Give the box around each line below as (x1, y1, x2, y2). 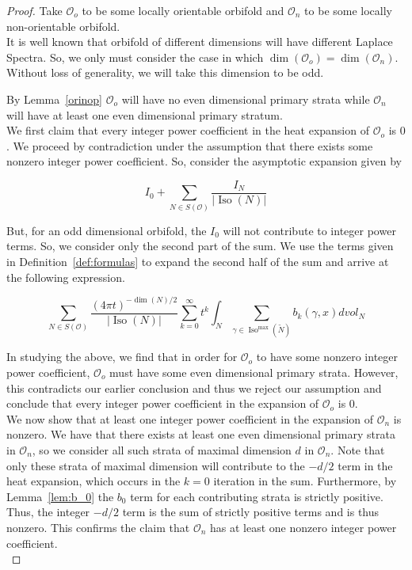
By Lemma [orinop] (6, 90, 102, 107)
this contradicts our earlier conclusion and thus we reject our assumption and (6, 379, 382, 396)
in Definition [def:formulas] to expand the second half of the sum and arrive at (6, 253, 389, 269)
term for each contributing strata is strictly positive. (130, 488, 383, 504)
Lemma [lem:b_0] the (6, 488, 114, 504)
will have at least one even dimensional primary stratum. (6, 106, 283, 123)
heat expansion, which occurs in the (6, 473, 181, 489)
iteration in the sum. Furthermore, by (213, 473, 397, 489)
